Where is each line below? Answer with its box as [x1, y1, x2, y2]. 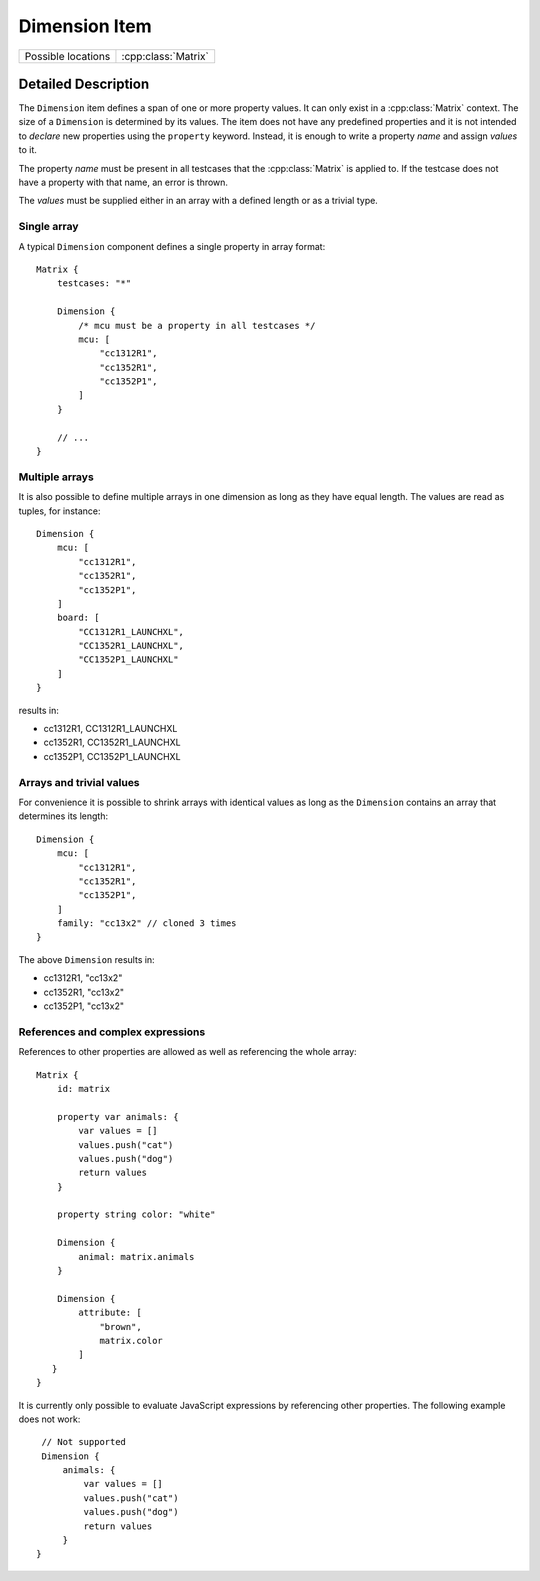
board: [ [56, 612, 100, 624]
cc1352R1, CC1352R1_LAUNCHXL [43, 736, 181, 749]
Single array [18, 220, 79, 234]
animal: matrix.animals [78, 1251, 195, 1262]
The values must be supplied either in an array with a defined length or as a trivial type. [18, 195, 379, 207]
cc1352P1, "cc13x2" [43, 1000, 125, 1012]
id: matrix [56, 1083, 111, 1094]
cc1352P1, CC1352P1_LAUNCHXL [43, 750, 181, 762]
